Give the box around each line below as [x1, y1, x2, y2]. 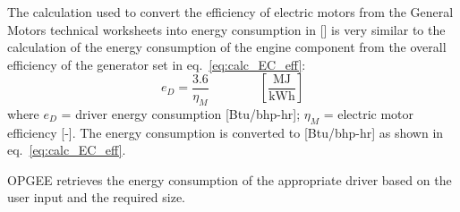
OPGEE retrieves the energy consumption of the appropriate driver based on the [7, 170, 452, 189]
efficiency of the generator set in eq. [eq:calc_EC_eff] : [7, 55, 306, 73]
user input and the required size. [7, 188, 186, 207]
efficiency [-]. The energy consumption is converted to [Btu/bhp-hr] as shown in [7, 123, 444, 141]
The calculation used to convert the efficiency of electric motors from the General [7, 3, 454, 21]
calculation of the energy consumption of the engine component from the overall [7, 38, 447, 56]
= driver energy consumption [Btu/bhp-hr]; [61, 104, 301, 123]
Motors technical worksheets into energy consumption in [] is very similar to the [7, 20, 446, 38]
